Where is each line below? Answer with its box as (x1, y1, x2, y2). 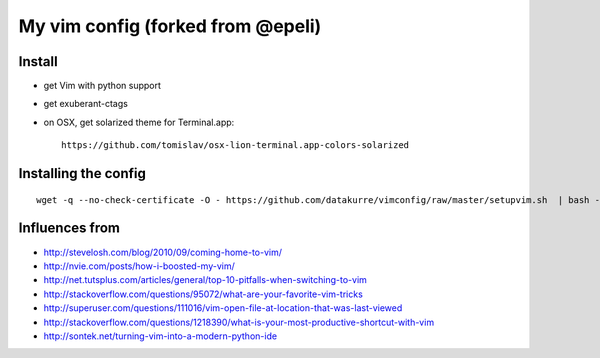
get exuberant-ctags (43, 98, 129, 110)
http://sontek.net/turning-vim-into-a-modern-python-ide (43, 330, 278, 342)
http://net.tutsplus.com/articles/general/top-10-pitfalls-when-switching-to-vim (43, 274, 367, 286)
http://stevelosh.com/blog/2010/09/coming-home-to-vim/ (43, 246, 283, 258)
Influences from (18, 220, 120, 237)
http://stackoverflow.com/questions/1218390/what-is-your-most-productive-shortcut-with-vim (43, 316, 435, 328)
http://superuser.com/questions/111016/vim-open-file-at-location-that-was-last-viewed (43, 302, 403, 314)
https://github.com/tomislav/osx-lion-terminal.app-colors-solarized (61, 140, 410, 151)
